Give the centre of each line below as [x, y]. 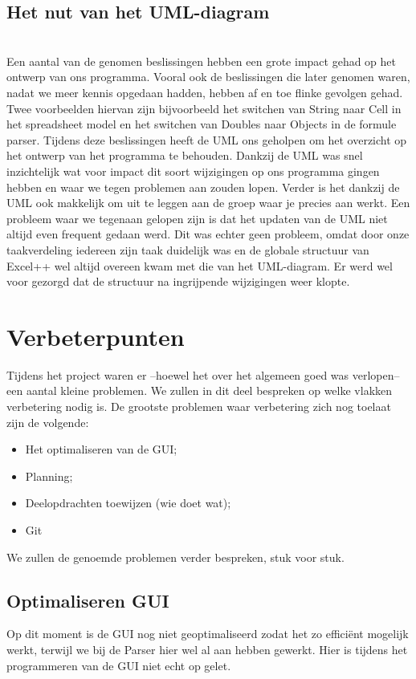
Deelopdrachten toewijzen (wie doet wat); [128, 503]
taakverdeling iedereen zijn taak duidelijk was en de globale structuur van [188, 249]
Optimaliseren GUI [88, 600]
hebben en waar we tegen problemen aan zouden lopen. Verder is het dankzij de [203, 187]
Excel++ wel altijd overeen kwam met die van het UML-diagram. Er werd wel [200, 265]
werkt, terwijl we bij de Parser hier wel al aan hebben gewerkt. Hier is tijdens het [207, 649]
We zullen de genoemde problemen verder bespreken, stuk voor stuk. [175, 557]
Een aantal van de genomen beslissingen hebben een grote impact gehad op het [202, 61]
